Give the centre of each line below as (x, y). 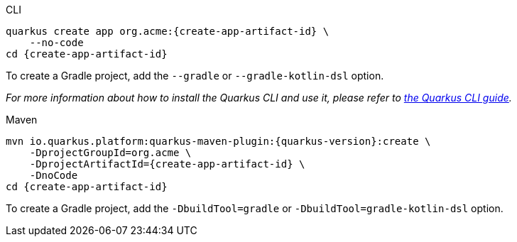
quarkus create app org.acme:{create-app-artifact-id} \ (168, 31)
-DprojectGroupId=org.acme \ (110, 153)
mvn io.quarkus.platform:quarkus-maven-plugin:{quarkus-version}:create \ (218, 141)
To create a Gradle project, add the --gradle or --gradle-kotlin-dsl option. (195, 76)
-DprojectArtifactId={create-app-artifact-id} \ (167, 164)
